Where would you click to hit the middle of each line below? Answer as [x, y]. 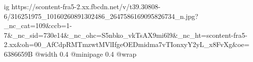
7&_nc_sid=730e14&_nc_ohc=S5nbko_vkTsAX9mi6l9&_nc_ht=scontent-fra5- [126, 35]
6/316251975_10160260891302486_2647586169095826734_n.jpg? [101, 16]
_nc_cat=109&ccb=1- [38, 25]
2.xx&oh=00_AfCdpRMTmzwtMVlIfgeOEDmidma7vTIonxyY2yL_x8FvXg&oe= [127, 44]
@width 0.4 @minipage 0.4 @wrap [86, 54]
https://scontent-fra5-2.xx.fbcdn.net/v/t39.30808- [86, 6]
